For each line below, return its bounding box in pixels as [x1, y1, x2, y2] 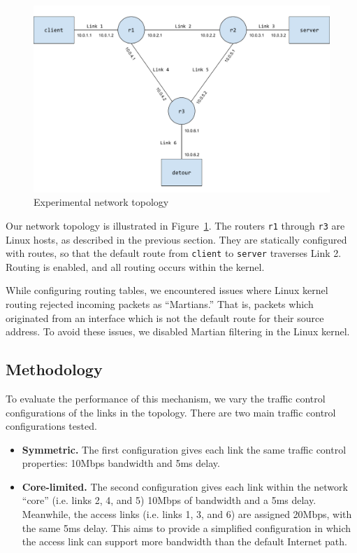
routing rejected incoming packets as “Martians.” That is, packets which [6, 296, 314, 311]
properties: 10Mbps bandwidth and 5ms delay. [22, 456, 220, 470]
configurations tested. [6, 419, 97, 433]
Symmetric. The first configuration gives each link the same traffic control [22, 442, 347, 456]
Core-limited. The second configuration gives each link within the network [22, 479, 348, 493]
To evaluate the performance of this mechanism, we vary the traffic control [6, 391, 326, 405]
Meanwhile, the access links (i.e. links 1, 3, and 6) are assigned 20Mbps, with [22, 507, 352, 521]
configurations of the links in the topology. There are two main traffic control [6, 405, 336, 419]
